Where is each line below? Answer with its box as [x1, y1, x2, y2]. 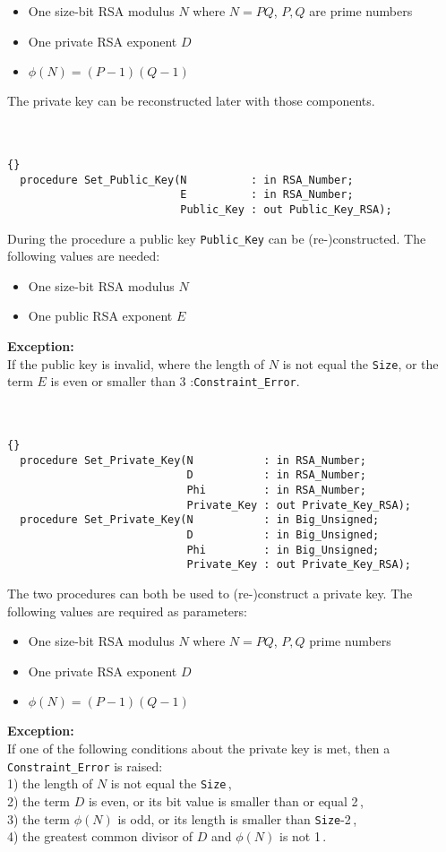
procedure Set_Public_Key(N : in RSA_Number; [20, 173, 354, 186]
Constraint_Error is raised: [7, 756, 163, 775]
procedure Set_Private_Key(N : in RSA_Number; [20, 453, 366, 467]
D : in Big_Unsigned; [186, 529, 380, 542]
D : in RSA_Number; [186, 469, 366, 482]
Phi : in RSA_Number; [186, 484, 366, 497]
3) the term [7, 809, 71, 828]
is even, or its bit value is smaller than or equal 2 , [88, 791, 364, 810]
